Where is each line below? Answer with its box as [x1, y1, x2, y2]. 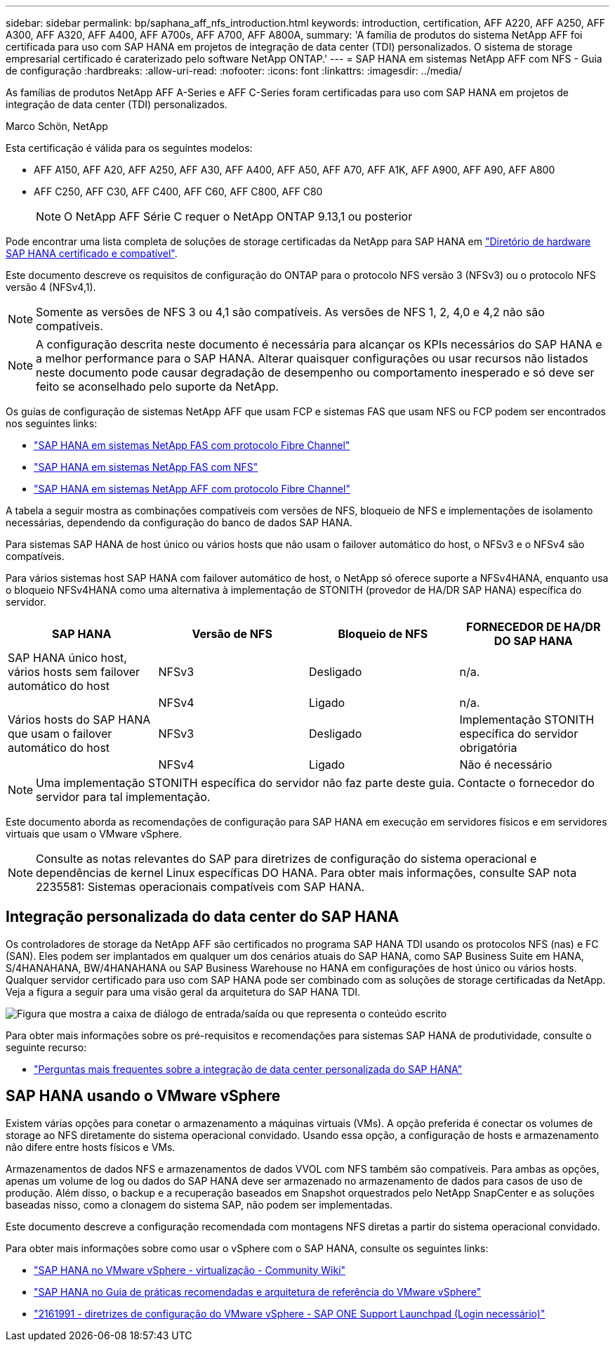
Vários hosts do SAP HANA [8, 712, 151, 727]
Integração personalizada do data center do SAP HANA [6, 908, 399, 926]
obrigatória [459, 741, 517, 755]
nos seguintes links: [6, 417, 98, 429]
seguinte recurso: [6, 1041, 87, 1053]
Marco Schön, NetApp [6, 120, 108, 132]
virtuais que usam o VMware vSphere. [6, 828, 183, 840]
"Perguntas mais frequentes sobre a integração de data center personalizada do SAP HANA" [34, 1062, 463, 1075]
